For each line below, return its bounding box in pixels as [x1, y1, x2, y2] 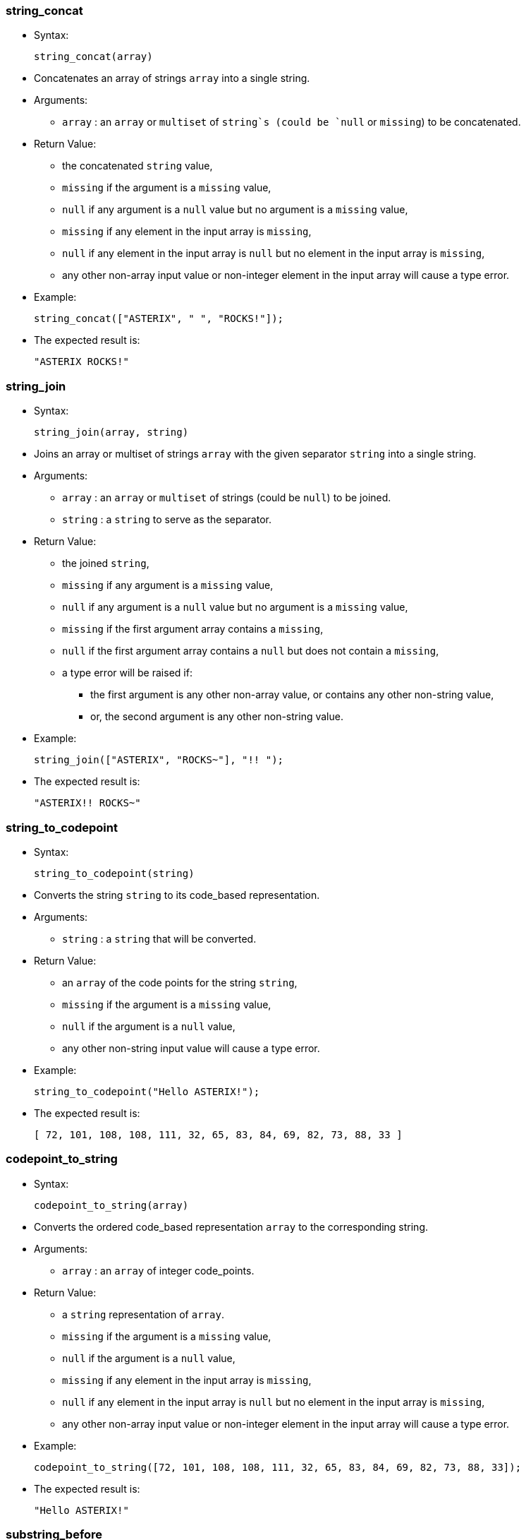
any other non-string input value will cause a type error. [62, 1041, 320, 1054]
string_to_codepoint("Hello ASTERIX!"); [34, 1085, 260, 1097]
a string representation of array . [62, 1308, 224, 1320]
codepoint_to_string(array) [34, 1199, 189, 1211]
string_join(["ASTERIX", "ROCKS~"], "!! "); [34, 754, 284, 766]
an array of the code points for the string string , [62, 976, 298, 989]
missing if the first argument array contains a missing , [62, 623, 324, 635]
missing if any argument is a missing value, [62, 579, 274, 592]
